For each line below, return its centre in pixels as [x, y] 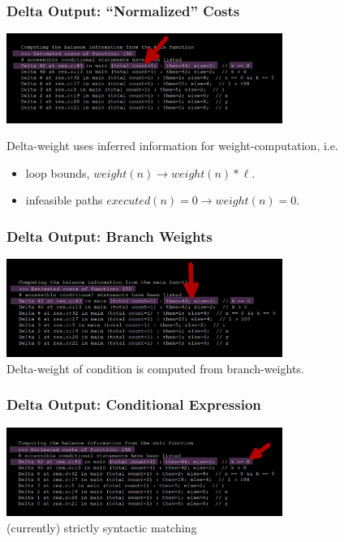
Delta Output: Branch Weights [110, 236]
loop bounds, [58, 172]
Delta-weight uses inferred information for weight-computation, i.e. [172, 146]
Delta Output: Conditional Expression [134, 404]
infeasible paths [64, 200]
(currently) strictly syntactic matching [102, 528]
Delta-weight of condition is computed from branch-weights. [155, 368]
